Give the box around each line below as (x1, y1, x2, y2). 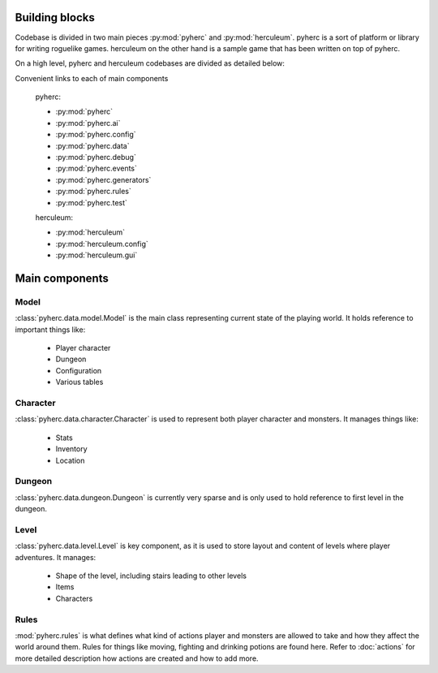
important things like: (15, 325, 86, 334)
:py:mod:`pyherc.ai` (55, 118, 121, 127)
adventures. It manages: (15, 552, 97, 562)
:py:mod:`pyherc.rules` (55, 187, 131, 196)
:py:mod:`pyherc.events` (55, 163, 138, 174)
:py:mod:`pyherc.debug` (55, 153, 137, 162)
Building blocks (15, 11, 95, 24)
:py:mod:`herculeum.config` (55, 239, 149, 248)
